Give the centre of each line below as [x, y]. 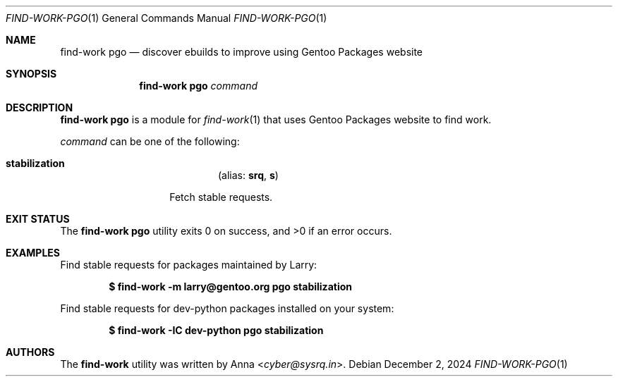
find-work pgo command [198, 86]
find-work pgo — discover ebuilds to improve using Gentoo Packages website [242, 52]
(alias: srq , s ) [248, 175]
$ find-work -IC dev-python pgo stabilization [216, 330]
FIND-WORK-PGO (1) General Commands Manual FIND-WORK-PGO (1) [166, 18]
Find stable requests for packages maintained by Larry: [189, 265]
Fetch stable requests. [221, 197]
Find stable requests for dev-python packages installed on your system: [227, 308]
